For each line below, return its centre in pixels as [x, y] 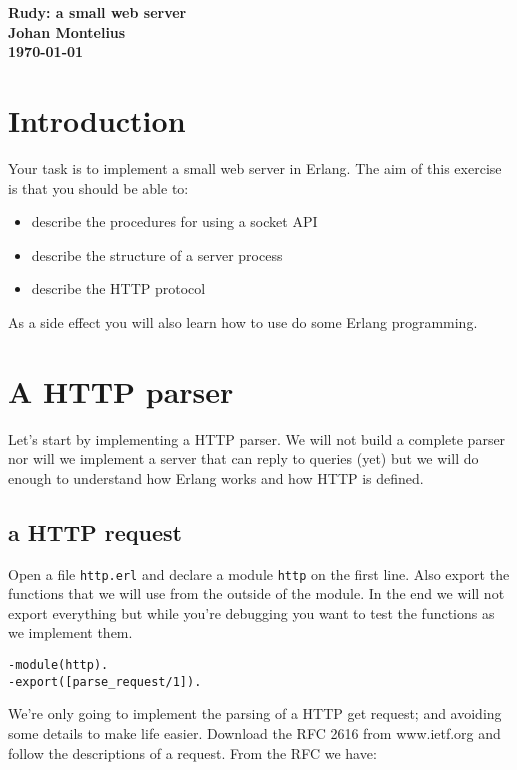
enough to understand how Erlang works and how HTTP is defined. [216, 477]
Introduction [97, 119]
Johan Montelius [67, 31]
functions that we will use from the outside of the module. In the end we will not [256, 593]
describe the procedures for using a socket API [174, 221]
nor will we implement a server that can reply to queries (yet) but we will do [243, 458]
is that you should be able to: [98, 187]
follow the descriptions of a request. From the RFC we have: [192, 752]
